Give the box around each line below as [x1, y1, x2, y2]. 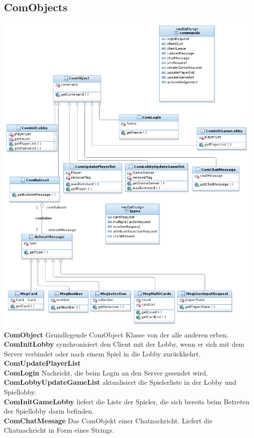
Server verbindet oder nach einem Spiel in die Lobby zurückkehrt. [4, 348, 201, 358]
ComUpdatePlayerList [4, 358, 81, 368]
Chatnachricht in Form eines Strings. [4, 425, 114, 435]
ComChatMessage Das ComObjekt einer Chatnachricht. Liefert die [4, 415, 213, 425]
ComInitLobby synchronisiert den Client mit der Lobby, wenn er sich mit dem [4, 339, 245, 349]
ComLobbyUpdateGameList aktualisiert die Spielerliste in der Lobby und [4, 377, 236, 387]
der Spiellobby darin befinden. [4, 406, 94, 416]
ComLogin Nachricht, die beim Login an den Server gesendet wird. [4, 367, 208, 377]
